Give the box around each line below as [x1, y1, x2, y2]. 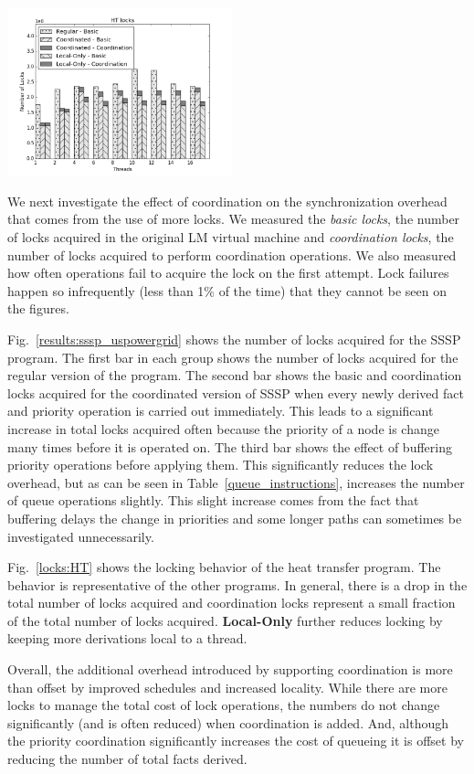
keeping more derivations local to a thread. [7, 629, 248, 648]
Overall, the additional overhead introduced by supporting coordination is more [7, 660, 453, 679]
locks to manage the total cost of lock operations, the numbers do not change [7, 695, 440, 715]
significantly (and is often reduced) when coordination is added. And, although [7, 713, 448, 732]
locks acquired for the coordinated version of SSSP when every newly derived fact [7, 383, 464, 402]
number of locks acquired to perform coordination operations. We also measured [7, 245, 457, 264]
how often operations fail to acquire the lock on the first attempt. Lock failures [7, 263, 449, 282]
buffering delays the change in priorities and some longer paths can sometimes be [7, 508, 462, 527]
